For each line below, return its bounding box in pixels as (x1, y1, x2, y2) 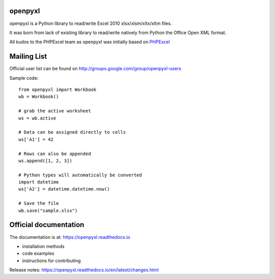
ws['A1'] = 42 (18, 136, 53, 142)
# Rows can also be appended (18, 150, 91, 157)
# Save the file (18, 201, 59, 206)
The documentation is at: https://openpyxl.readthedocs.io (9, 234, 130, 240)
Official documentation (9, 221, 85, 229)
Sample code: (9, 75, 39, 81)
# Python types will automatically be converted (18, 172, 142, 178)
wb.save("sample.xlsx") (18, 207, 78, 213)
